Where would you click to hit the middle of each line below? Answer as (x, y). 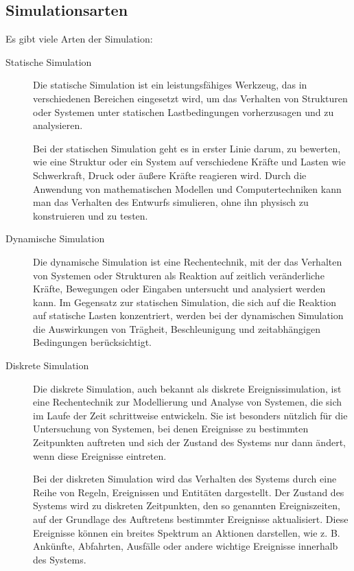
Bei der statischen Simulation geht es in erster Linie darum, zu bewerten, (187, 148)
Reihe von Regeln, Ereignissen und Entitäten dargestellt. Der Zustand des (189, 492)
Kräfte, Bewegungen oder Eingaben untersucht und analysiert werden (179, 289)
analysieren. (58, 125)
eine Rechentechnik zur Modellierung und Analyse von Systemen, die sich (188, 402)
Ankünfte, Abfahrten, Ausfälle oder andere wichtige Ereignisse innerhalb (186, 546)
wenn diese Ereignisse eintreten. (100, 455)
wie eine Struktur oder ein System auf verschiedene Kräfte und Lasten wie (189, 162)
